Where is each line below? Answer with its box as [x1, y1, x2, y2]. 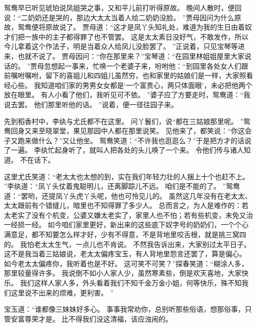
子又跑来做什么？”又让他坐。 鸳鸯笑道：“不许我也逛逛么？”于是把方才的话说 [4, 135, 252, 145]
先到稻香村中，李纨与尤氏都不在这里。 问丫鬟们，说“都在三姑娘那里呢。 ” [4, 116, 244, 126]
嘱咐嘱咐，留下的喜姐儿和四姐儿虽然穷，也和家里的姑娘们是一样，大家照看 [10, 70, 253, 81]
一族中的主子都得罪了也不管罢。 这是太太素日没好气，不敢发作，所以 [24, 31, 249, 41]
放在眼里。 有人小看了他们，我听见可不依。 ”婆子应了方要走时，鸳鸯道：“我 [4, 89, 251, 100]
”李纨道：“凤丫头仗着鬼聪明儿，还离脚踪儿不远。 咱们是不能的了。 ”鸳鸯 [4, 181, 240, 191]
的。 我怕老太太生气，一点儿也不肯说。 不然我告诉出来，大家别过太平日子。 [4, 239, 251, 249]
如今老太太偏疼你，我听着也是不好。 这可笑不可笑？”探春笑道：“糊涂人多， [4, 258, 248, 268]
